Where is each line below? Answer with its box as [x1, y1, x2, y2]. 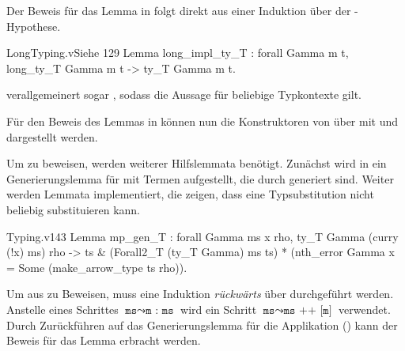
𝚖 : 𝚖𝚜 [146, 304, 174, 316]
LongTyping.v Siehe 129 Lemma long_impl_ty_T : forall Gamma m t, [6, 44, 349, 61]
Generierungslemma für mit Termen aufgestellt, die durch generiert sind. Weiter [6, 170, 394, 187]
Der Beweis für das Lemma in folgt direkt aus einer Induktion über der [6, 2, 351, 18]
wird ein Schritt [180, 300, 257, 317]
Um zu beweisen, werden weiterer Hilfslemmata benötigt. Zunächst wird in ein [6, 155, 387, 172]
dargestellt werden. [6, 128, 98, 145]
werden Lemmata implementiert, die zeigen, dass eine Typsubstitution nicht [6, 186, 374, 202]
